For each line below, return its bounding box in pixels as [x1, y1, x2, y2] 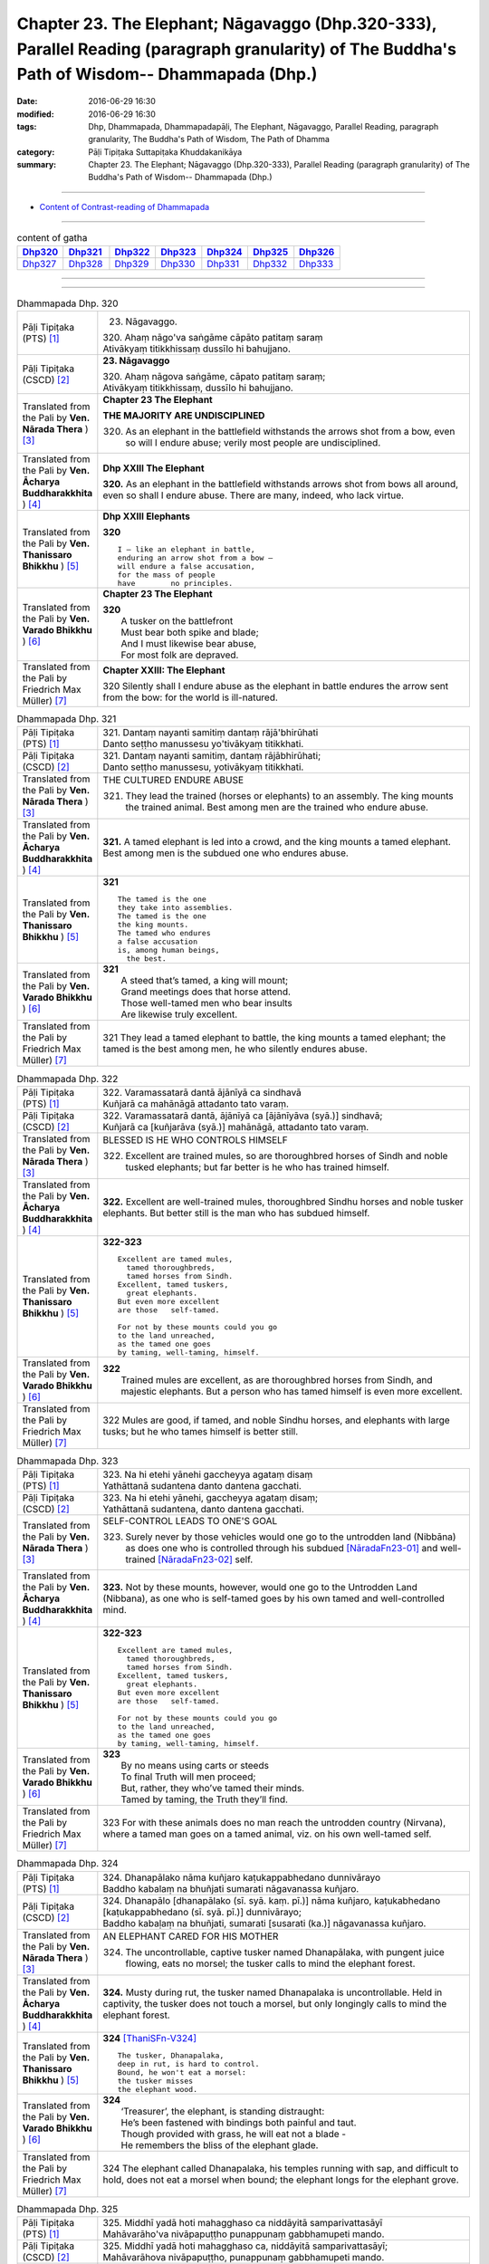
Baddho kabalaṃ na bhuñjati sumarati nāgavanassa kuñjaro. [102, 1882, 360, 1895]
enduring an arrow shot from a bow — [117, 553, 273, 563]
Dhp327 [22, 257, 57, 270]
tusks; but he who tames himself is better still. [102, 1425, 299, 1437]
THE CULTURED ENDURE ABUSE [102, 774, 244, 787]
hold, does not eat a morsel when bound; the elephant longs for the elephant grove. [102, 2173, 459, 2186]
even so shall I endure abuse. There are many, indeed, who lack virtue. [102, 489, 405, 502]
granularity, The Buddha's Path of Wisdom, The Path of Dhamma [88, 134, 331, 145]
